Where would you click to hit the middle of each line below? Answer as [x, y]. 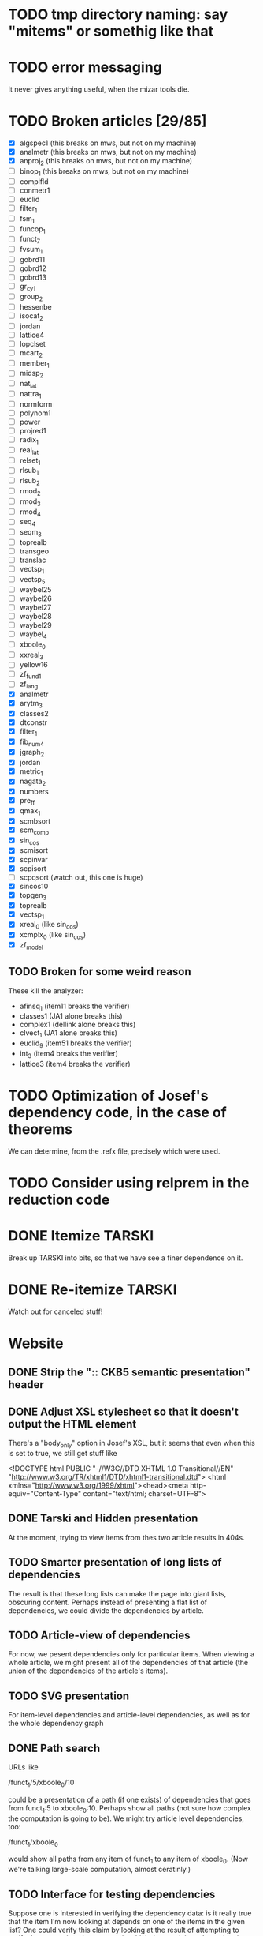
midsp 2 [31, 374]
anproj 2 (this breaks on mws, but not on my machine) [106, 162]
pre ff [27, 801]
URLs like [23, 1767]
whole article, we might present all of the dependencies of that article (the [128, 1663]
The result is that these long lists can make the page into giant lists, [117, 1593]
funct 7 [30, 240]
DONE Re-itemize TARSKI [93, 1290]
